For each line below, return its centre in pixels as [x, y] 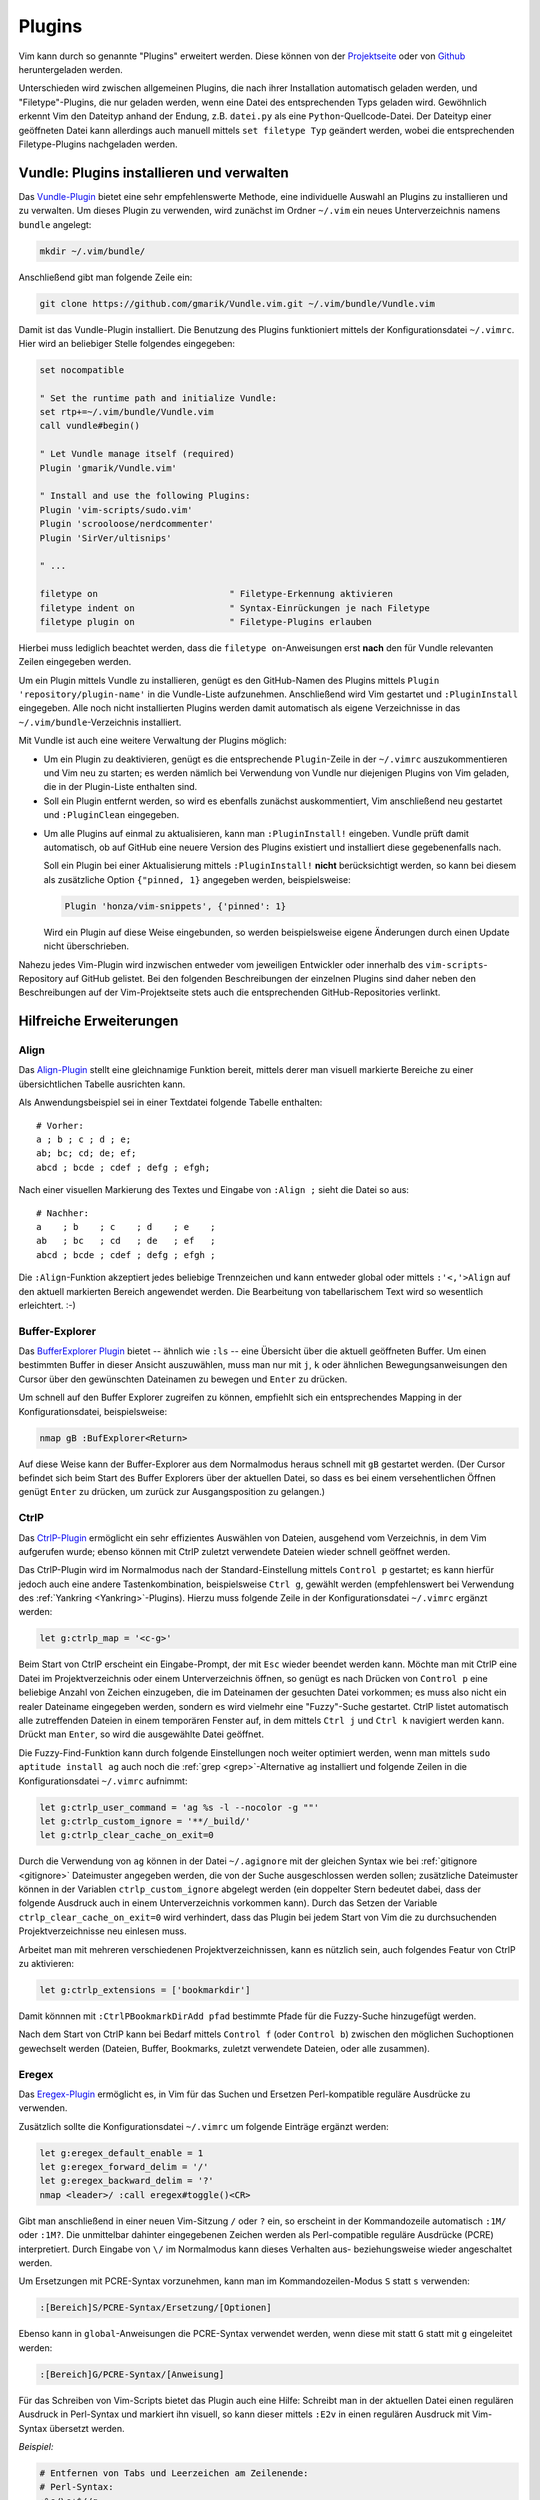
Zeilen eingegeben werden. [75, 662]
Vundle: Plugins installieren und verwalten [153, 172]
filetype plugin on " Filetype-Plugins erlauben [205, 621]
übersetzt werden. [87, 2428]
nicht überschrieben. [86, 946]
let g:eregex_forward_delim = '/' [124, 2167]
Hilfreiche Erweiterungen [98, 1021]
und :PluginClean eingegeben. [111, 815]
